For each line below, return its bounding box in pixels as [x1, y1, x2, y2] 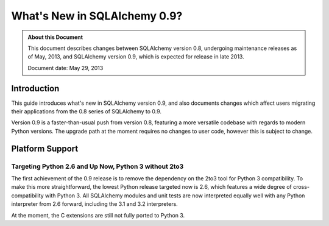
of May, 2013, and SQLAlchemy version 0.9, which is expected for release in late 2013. [27, 53, 244, 60]
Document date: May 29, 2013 [27, 64, 104, 71]
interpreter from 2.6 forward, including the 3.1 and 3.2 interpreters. [11, 200, 178, 208]
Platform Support [11, 143, 79, 154]
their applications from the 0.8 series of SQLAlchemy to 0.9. [11, 108, 161, 115]
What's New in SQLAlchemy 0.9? [11, 9, 183, 23]
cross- [292, 183, 310, 191]
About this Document [27, 34, 83, 41]
